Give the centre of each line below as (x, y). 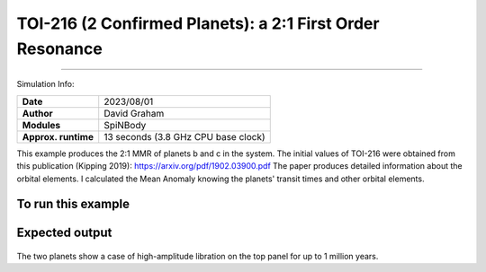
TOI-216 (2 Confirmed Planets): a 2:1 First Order (198, 23)
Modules (41, 125)
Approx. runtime (58, 136)
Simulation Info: (45, 84)
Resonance (59, 48)
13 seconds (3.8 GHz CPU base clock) (184, 136)
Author (37, 113)
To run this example (73, 204)
